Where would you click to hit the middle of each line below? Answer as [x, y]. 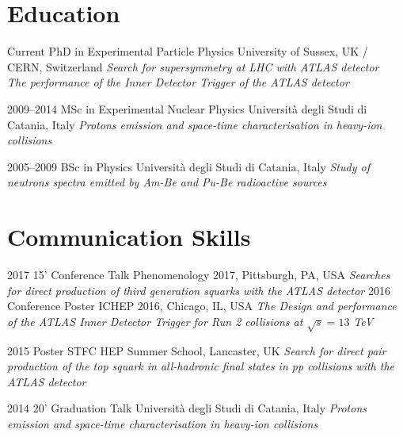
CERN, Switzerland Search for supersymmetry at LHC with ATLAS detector [193, 66]
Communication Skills [129, 237]
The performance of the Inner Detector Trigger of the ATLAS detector [178, 82]
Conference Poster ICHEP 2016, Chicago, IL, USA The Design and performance [202, 306]
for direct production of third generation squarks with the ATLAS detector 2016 [199, 290]
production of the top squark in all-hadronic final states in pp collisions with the [201, 366]
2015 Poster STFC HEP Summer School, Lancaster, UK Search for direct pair [197, 350]
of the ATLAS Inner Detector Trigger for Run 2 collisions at [155, 321]
